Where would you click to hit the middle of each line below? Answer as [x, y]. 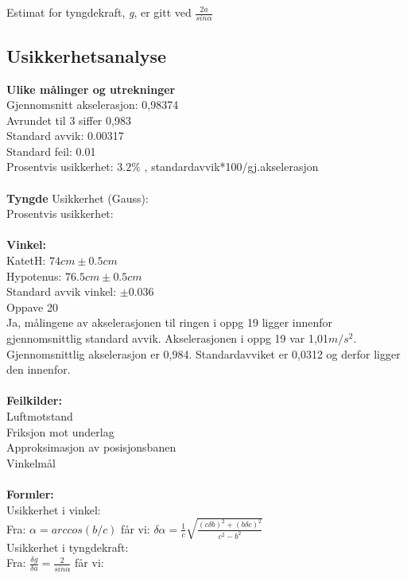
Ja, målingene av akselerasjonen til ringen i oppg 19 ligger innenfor [170, 322]
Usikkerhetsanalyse [87, 55]
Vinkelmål [31, 462]
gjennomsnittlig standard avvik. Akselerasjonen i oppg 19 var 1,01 [167, 338]
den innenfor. [39, 369]
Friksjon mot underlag [60, 431]
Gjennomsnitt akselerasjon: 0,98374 [93, 105]
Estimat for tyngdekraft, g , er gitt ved [99, 12]
